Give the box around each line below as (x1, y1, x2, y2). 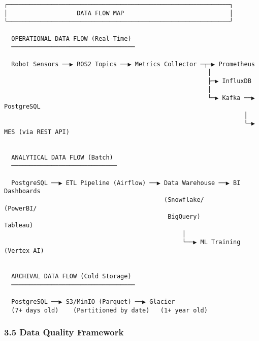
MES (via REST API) (4, 128, 70, 136)
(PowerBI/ (4, 204, 37, 212)
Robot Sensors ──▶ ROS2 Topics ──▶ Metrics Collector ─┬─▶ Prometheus (11, 60, 255, 68)
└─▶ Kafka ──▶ (207, 94, 255, 102)
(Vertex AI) (4, 247, 44, 255)
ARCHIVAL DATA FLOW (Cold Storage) (11, 273, 132, 280)
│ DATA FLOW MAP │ (4, 9, 234, 17)
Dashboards (4, 188, 41, 195)
